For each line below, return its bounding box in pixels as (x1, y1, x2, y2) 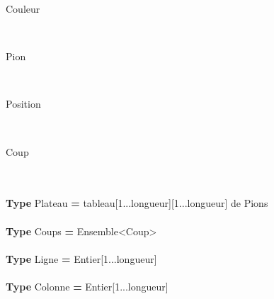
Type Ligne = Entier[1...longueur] (6, 251, 157, 266)
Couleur (6, 1, 40, 16)
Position (6, 96, 41, 111)
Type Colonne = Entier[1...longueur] (6, 278, 169, 293)
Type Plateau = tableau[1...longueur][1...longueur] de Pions (6, 196, 268, 210)
